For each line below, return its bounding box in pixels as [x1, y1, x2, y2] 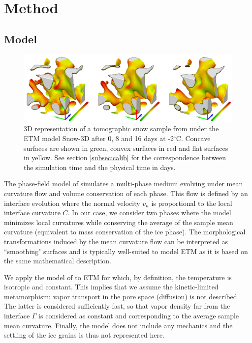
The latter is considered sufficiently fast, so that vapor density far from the [4, 301, 230, 311]
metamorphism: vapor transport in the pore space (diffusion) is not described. [4, 291, 239, 301]
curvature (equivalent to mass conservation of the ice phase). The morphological [4, 227, 246, 237]
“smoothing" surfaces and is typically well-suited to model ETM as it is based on [4, 246, 248, 256]
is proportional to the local [151, 198, 232, 208]
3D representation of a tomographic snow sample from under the [24, 123, 219, 134]
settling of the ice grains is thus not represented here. [4, 330, 165, 340]
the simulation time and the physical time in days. [24, 162, 176, 172]
